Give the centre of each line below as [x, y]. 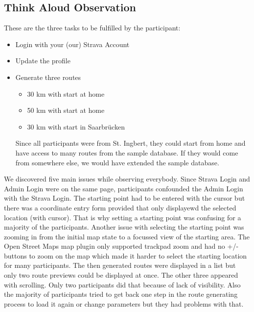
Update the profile [43, 61]
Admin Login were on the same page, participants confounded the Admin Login [124, 188]
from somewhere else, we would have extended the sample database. [117, 162]
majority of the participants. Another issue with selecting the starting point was [124, 227]
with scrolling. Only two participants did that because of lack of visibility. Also [122, 284]
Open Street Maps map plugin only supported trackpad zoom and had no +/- [121, 246]
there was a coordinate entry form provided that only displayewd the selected [120, 207]
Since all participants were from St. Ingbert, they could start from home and [130, 143]
